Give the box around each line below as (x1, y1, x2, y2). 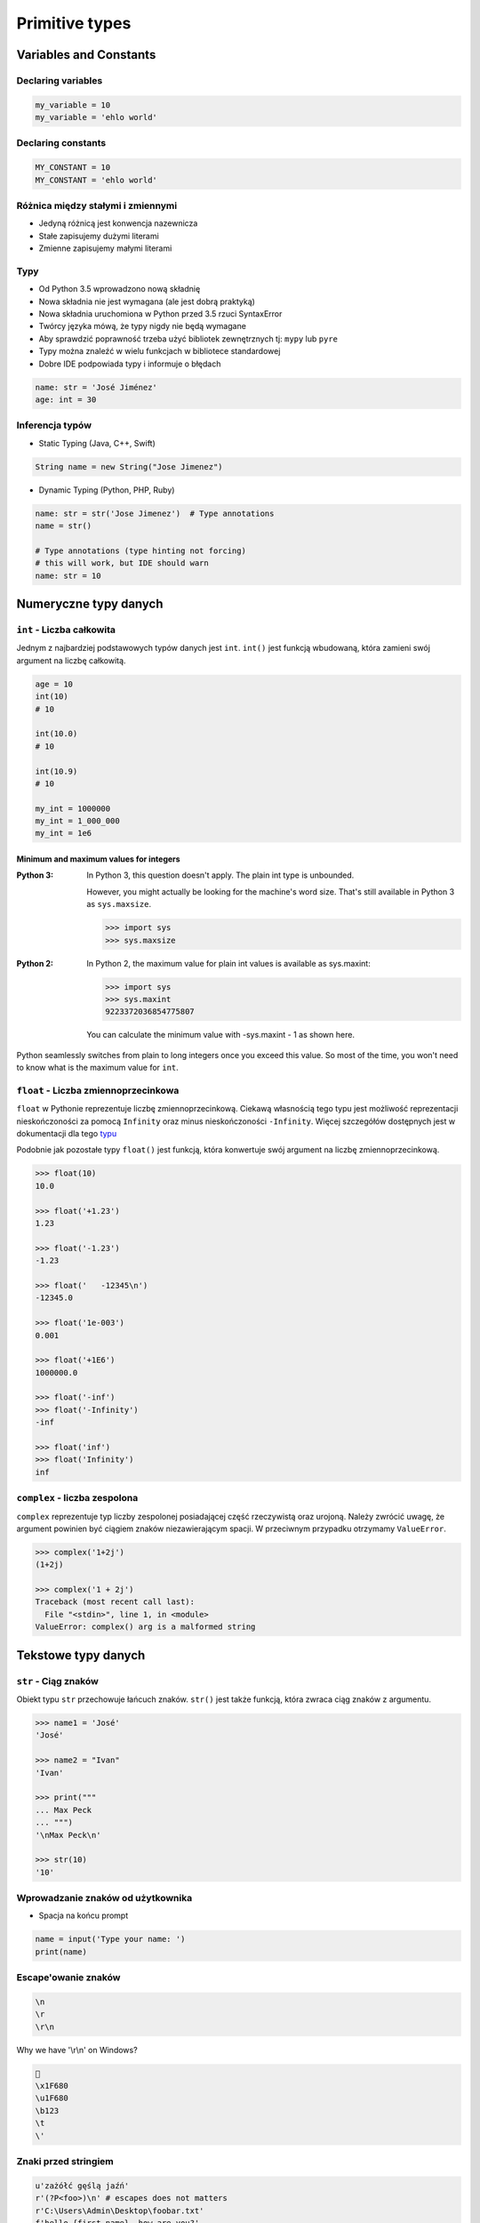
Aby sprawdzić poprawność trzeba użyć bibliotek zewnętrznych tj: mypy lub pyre (38, 333, 338, 344)
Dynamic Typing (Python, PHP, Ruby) (38, 485, 175, 495)
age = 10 (35, 678, 74, 689)
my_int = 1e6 (35, 828, 92, 839)
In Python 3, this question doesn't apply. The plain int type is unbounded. (86, 870, 355, 880)
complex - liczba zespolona (16, 1492, 139, 1505)
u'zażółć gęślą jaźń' (35, 2180, 130, 2191)
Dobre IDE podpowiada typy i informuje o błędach (38, 358, 221, 369)
